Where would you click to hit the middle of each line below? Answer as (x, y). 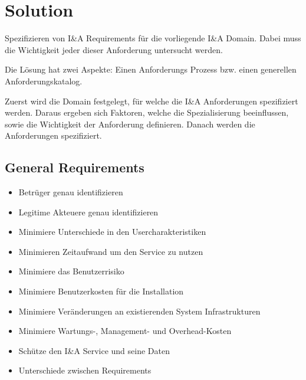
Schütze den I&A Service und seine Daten (94, 350)
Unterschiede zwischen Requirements (85, 370)
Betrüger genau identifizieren (71, 192)
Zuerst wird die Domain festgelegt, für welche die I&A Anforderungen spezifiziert (152, 101)
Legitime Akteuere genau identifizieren (88, 212)
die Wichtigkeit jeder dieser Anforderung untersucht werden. (114, 49)
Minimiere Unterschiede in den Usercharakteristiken (112, 232)
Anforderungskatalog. (44, 81)
